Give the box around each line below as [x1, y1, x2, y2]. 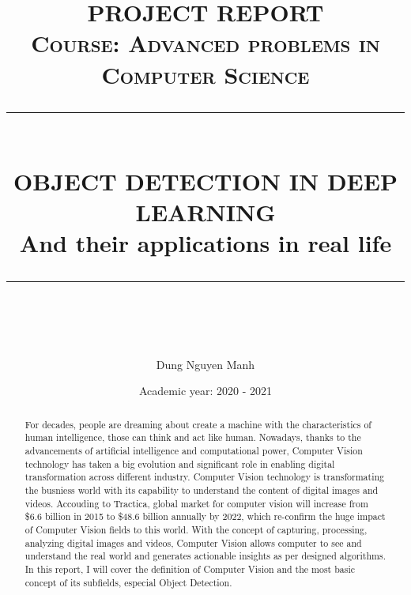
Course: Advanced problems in [31, 27, 380, 59]
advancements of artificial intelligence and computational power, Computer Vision [25, 443, 363, 457]
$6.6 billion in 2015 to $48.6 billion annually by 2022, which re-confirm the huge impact [25, 510, 386, 523]
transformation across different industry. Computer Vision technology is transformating [25, 470, 385, 484]
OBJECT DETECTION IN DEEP [13, 164, 398, 197]
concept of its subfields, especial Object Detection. [25, 575, 232, 589]
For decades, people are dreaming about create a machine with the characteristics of [25, 417, 371, 431]
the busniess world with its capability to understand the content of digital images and [25, 483, 379, 496]
